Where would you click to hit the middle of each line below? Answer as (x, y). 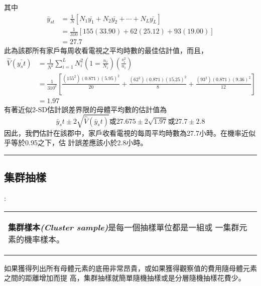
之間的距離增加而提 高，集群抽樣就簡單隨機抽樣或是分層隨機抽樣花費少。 (125, 278)
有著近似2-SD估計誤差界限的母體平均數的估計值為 (86, 109)
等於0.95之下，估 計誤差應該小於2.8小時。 (79, 142)
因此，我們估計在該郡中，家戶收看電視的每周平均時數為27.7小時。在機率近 (126, 132)
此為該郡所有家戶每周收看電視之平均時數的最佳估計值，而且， (106, 50)
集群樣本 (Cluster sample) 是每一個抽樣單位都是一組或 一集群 (124, 227)
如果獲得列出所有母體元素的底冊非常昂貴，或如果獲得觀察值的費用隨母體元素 (130, 268)
